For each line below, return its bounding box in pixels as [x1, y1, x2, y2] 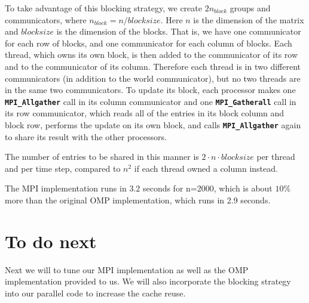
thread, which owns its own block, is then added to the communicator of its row [5, 48, 298, 61]
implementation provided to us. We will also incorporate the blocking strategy [5, 275, 291, 287]
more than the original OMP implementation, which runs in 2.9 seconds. [5, 194, 271, 206]
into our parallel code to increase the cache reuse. [5, 286, 186, 299]
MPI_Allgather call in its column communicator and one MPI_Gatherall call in [5, 95, 296, 107]
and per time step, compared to [5, 162, 121, 174]
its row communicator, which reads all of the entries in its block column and [5, 107, 284, 119]
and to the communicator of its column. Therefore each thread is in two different [5, 60, 301, 72]
